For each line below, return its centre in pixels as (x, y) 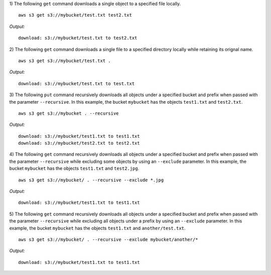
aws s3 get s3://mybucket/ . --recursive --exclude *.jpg (91, 180)
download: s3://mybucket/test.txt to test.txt (77, 83)
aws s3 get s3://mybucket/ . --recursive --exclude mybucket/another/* (108, 239)
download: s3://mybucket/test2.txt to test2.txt (79, 143)
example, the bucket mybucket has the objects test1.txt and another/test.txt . (97, 228)
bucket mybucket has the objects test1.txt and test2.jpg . (74, 168)
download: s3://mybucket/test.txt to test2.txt (78, 38)
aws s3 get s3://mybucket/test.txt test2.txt (75, 15)
